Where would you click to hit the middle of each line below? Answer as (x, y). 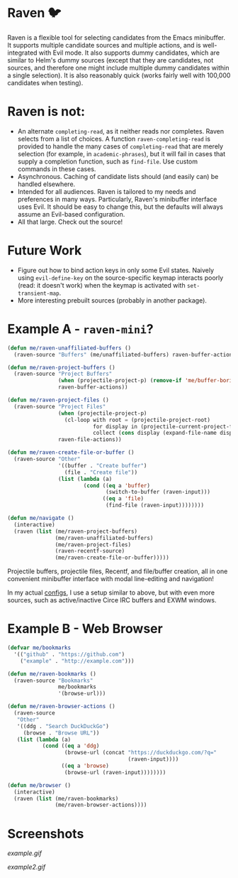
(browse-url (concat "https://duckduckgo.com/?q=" (141, 753)
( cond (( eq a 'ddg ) (71, 746)
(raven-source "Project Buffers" (63, 374)
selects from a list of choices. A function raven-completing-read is (114, 139)
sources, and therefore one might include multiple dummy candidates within (118, 67)
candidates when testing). (45, 82)
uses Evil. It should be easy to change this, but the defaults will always (120, 207)
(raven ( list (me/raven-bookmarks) (66, 798)
